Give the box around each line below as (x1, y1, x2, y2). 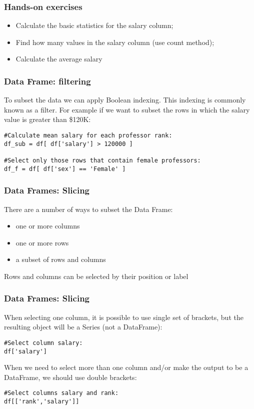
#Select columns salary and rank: (4, 389, 119, 397)
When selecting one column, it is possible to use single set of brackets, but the (4, 311, 243, 322)
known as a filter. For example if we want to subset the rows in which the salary (4, 104, 250, 114)
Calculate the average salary (15, 53, 102, 64)
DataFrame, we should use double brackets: (4, 371, 137, 382)
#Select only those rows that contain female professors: (4, 156, 201, 164)
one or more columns (15, 220, 80, 231)
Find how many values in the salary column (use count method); (15, 36, 214, 47)
